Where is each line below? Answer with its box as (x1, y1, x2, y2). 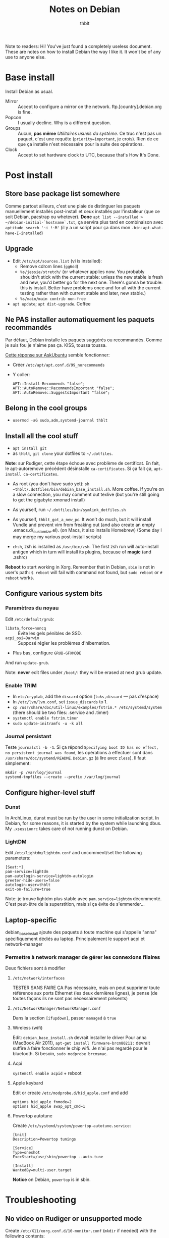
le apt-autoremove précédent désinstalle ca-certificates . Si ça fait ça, (5, 466, 153, 472)
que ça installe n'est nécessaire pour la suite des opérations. (18, 141, 144, 147)
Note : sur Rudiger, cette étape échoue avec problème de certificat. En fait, (5, 460, 160, 467)
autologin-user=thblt (5, 883, 51, 888)
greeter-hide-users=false (5, 878, 60, 883)
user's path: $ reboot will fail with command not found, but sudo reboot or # (5, 569, 162, 575)
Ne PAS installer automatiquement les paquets (5, 316, 155, 324)
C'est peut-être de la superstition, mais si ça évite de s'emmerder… (5, 901, 145, 907)
